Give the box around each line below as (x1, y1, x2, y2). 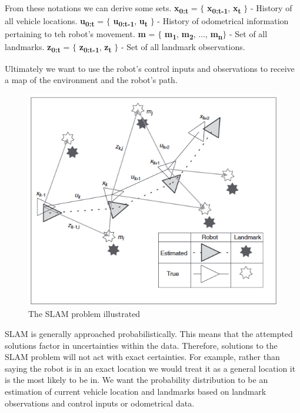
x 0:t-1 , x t (207, 2, 241, 15)
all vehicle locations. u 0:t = (5, 15, 104, 28)
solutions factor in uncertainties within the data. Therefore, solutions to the (5, 339, 278, 351)
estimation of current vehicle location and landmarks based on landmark (5, 385, 266, 397)
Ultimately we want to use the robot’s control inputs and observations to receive (5, 62, 295, 74)
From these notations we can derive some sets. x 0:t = (5, 2, 198, 15)
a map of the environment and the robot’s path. (5, 74, 178, 86)
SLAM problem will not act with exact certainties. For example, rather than (5, 351, 280, 363)
